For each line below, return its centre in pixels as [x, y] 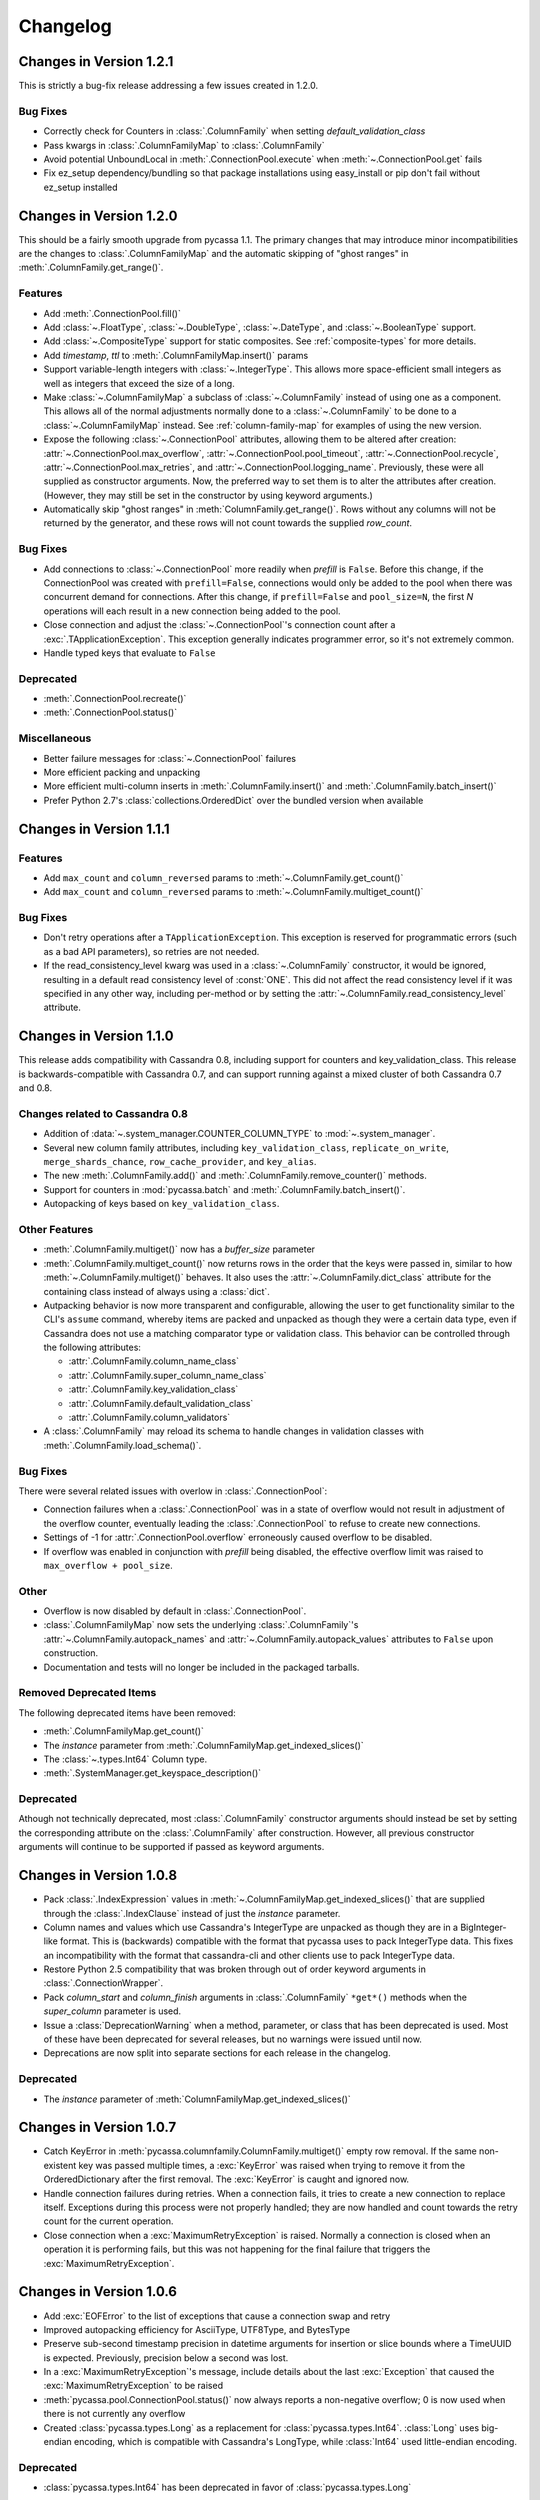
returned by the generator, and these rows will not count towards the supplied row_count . [228, 523]
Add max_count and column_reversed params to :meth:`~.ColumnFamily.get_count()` [223, 877]
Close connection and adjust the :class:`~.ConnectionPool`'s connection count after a [219, 625]
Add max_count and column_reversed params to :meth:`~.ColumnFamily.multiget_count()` [233, 892]
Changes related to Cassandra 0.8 [103, 1113]
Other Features [56, 1229]
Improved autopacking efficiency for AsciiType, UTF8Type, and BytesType [196, 2329]
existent [60, 2165]
